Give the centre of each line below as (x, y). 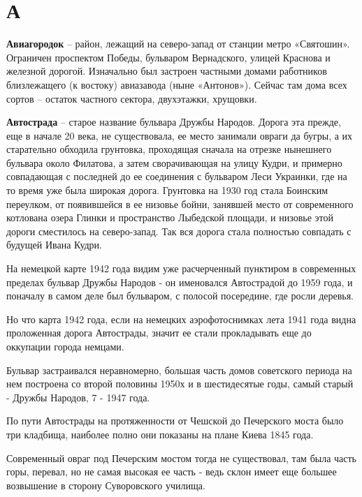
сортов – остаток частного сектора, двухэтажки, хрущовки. (132, 98)
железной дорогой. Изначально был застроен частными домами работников (167, 71)
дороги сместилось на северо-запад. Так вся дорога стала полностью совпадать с (179, 231)
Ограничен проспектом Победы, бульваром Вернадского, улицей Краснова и (168, 57)
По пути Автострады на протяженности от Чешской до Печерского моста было (175, 421)
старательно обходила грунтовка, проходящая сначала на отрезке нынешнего (169, 149)
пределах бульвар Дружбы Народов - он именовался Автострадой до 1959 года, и (180, 282)
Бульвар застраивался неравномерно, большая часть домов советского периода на (179, 370)
